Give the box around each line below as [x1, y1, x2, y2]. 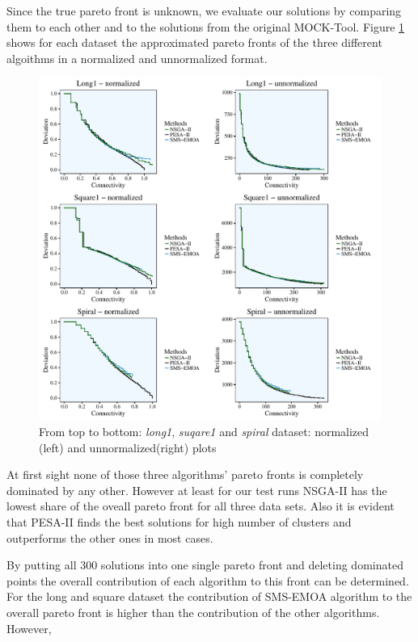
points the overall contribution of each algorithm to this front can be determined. [6, 572, 409, 589]
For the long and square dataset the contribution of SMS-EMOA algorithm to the [6, 588, 412, 605]
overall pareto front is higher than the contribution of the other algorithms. [6, 603, 380, 620]
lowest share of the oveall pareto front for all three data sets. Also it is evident [6, 497, 395, 514]
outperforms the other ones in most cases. [6, 529, 213, 546]
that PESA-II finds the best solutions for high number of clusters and [6, 513, 352, 530]
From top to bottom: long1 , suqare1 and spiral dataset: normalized [39, 422, 369, 439]
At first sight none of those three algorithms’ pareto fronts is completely [6, 466, 364, 483]
